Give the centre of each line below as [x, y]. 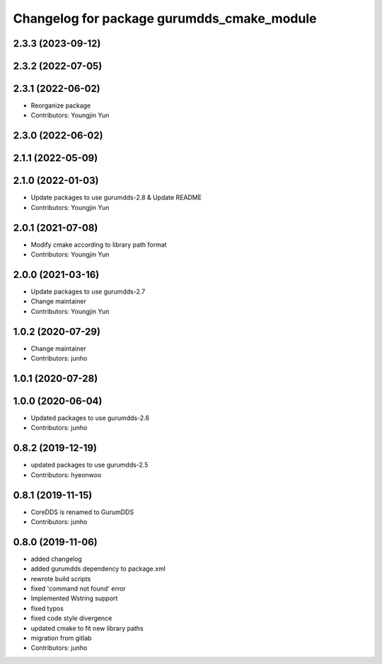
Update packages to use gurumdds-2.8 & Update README [116, 197]
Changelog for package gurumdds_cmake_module [165, 18]
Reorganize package [61, 105]
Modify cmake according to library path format [99, 245]
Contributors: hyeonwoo [66, 474]
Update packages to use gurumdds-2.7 [88, 292]
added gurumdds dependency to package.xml [98, 569]
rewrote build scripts [61, 578]
